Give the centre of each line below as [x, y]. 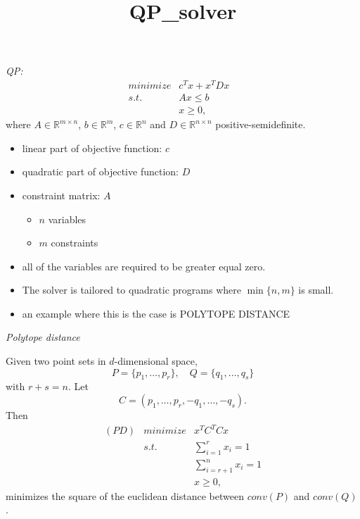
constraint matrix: [61, 195]
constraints [75, 243]
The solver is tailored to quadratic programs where [131, 290]
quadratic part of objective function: [100, 171]
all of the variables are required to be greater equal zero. [144, 266]
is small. [316, 290]
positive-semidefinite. [261, 124]
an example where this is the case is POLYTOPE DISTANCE [156, 313]
